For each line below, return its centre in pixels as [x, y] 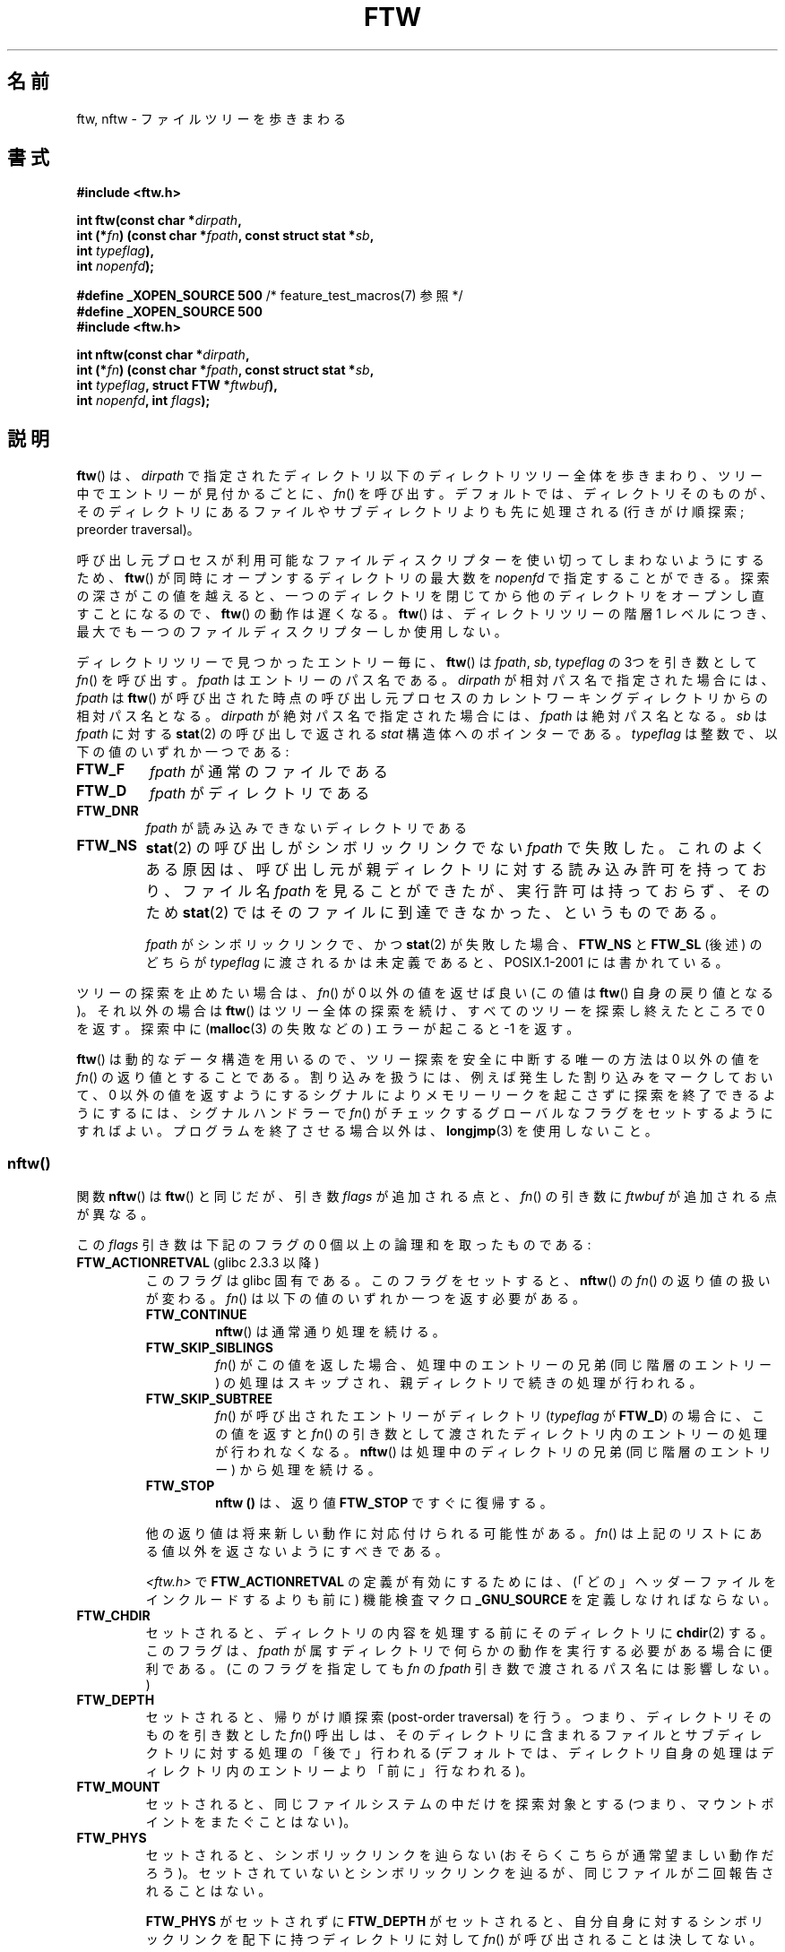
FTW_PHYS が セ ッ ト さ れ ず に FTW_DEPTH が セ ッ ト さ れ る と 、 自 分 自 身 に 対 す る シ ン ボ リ [454, 1922]
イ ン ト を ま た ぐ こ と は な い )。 [251, 1822]
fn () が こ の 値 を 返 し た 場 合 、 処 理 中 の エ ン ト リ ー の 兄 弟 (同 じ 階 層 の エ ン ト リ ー [493, 1365]
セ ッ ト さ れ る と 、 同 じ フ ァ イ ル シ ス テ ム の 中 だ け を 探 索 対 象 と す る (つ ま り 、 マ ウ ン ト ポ [460, 1804]
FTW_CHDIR [113, 1616]
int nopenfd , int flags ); [143, 401]
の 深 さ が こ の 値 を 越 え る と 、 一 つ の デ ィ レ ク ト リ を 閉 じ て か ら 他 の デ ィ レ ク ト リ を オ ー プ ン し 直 [420, 596]
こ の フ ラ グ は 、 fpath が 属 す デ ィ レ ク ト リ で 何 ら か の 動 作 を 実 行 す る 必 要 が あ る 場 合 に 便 [459, 1651]
